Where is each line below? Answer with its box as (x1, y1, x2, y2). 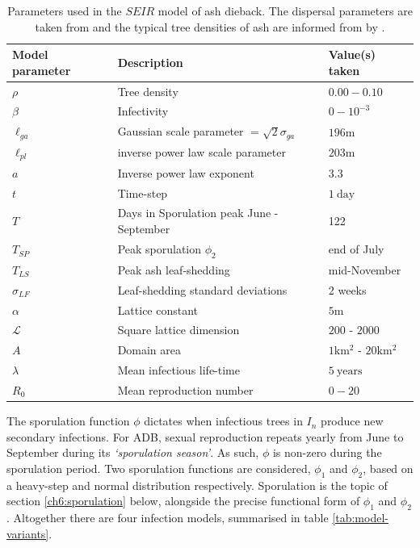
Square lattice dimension (117, 321, 240, 338)
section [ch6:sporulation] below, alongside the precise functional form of (6, 492, 360, 509)
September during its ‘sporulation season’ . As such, (6, 444, 259, 461)
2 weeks (328, 281, 367, 298)
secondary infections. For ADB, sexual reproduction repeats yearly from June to (6, 428, 404, 445)
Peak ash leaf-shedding (117, 261, 230, 278)
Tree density (117, 82, 178, 99)
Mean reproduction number (117, 381, 254, 398)
